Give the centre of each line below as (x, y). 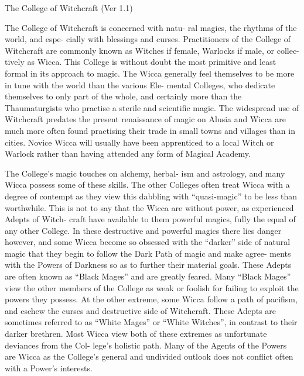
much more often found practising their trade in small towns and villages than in (150, 130)
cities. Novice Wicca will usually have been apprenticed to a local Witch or (139, 142)
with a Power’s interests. (49, 368)
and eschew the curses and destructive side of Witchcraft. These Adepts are (141, 310)
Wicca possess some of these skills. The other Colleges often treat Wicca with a (147, 184)
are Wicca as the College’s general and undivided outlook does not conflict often (149, 356)
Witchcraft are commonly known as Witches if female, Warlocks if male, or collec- (152, 50)
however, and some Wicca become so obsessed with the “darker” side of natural (148, 242)
